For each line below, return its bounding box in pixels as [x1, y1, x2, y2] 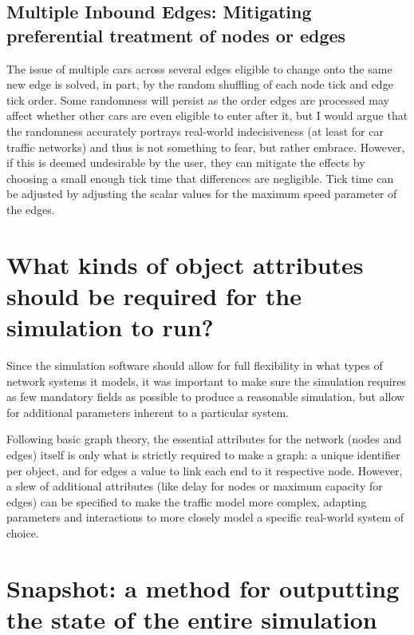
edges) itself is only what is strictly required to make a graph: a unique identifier [6, 446, 400, 462]
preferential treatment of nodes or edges [6, 22, 346, 47]
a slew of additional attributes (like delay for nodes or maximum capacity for [6, 478, 383, 494]
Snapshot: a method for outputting [6, 571, 400, 604]
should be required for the [6, 279, 302, 312]
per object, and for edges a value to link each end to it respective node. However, [6, 462, 403, 478]
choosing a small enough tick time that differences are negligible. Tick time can [6, 169, 394, 186]
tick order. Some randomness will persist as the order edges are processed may [6, 91, 389, 108]
